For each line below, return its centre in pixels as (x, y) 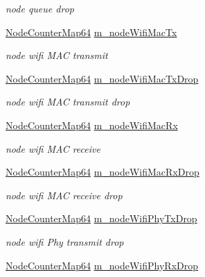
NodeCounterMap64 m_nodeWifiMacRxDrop (102, 172)
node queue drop (40, 8)
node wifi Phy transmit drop (65, 241)
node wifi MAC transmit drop (68, 102)
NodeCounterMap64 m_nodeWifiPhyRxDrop (102, 265)
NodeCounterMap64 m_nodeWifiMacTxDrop (102, 78)
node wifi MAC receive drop (64, 195)
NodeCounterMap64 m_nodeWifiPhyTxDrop (101, 218)
